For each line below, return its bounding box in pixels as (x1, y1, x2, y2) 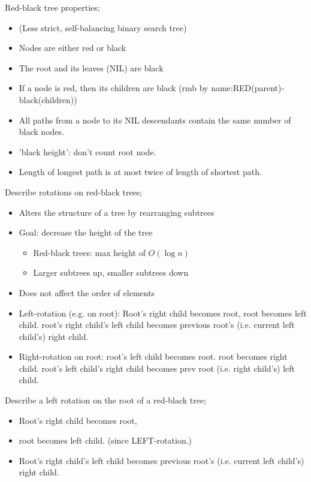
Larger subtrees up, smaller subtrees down (33, 266, 189, 279)
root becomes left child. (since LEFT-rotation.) (19, 434, 192, 447)
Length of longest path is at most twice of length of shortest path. (19, 165, 262, 178)
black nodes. (19, 125, 64, 138)
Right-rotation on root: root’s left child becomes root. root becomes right (19, 350, 288, 363)
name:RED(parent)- (211, 82, 285, 94)
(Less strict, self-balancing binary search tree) (19, 21, 187, 34)
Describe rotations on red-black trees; (5, 185, 143, 198)
